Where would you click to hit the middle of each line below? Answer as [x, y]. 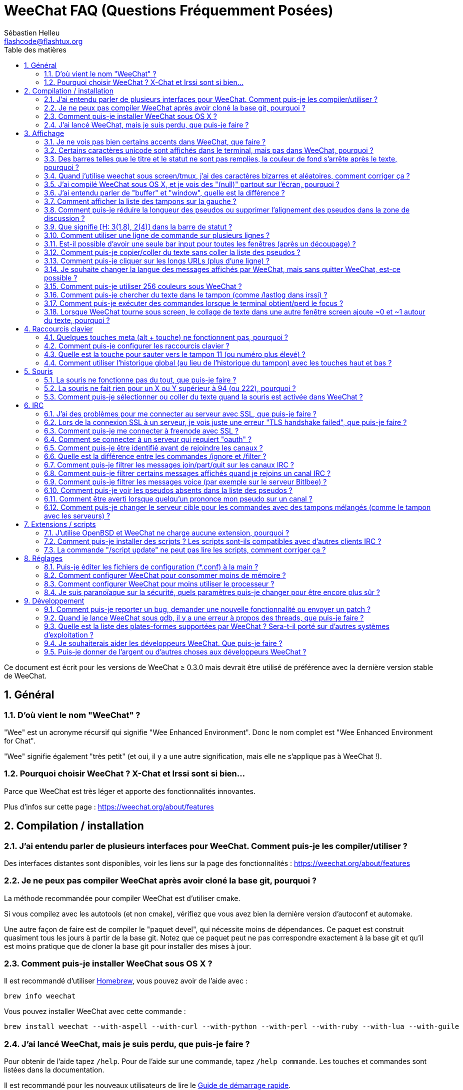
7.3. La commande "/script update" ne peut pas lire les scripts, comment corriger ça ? [185, 549]
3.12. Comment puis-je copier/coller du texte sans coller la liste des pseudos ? [172, 252]
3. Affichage [44, 133]
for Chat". [20, 740]
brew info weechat [40, 996]
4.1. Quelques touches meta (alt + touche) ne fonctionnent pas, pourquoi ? [166, 337]
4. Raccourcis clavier [58, 328]
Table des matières [35, 49]
